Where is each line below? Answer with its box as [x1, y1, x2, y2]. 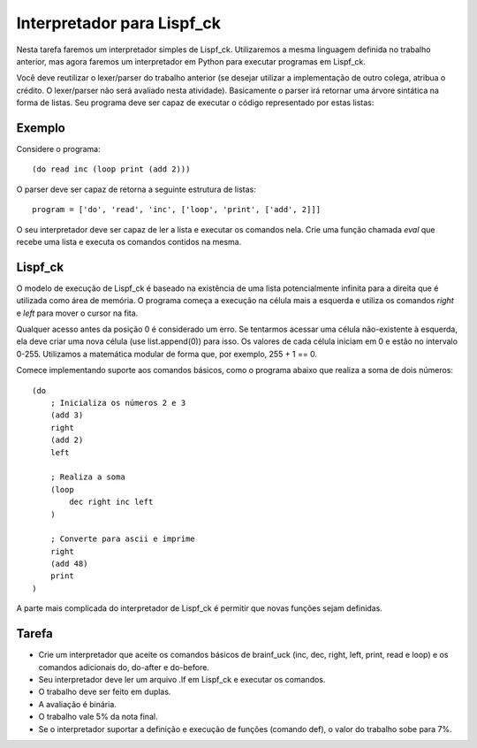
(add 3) [49, 410, 84, 420]
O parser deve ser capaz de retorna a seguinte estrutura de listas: [16, 184, 256, 195]
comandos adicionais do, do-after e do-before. [38, 661, 209, 672]
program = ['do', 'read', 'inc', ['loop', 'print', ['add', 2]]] [32, 204, 322, 215]
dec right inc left [69, 497, 154, 508]
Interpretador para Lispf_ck [16, 13, 221, 33]
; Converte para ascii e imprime [49, 534, 196, 544]
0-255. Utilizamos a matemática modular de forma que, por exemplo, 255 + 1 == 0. [16, 348, 318, 359]
